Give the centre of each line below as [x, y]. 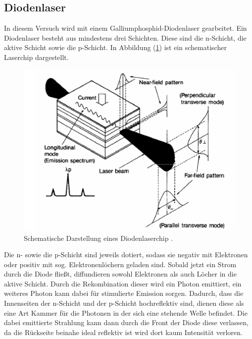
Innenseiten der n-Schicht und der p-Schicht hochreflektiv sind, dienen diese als [124, 303]
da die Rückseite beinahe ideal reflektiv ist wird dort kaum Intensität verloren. [123, 332]
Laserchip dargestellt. [36, 57]
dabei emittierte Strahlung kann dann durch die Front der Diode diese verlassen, [126, 322]
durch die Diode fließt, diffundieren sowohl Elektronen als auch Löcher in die [120, 274]
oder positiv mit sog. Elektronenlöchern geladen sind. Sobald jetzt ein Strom [120, 264]
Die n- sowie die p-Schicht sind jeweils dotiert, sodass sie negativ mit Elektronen [126, 254]
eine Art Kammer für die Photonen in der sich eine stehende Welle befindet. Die [126, 312]
